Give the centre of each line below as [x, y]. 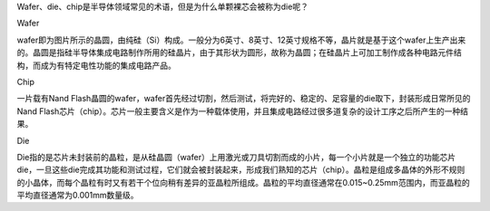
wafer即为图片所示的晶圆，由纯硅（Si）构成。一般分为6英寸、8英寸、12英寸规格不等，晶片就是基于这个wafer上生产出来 [241, 40]
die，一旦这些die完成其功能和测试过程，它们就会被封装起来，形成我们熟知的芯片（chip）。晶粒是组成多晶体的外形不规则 [241, 170]
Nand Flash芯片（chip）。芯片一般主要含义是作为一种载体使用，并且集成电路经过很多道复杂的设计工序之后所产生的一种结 [243, 111]
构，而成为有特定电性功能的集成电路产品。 [96, 65]
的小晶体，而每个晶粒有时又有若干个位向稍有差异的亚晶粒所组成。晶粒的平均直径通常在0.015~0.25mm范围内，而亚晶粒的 [244, 182]
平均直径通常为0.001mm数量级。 [78, 196]
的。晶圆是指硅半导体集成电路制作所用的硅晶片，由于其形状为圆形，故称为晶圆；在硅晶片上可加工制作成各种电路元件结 [239, 53]
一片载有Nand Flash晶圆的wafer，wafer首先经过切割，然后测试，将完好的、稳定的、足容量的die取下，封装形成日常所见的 [244, 99]
